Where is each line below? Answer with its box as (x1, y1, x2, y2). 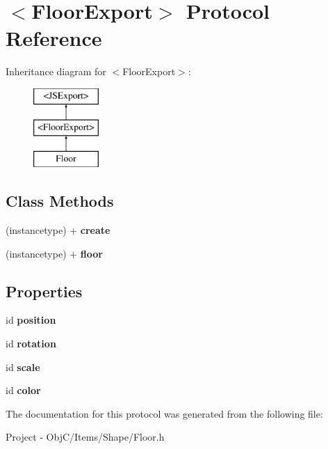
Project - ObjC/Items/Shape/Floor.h (6, 430, 165, 444)
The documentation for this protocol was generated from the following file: (6, 406, 323, 420)
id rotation (6, 336, 56, 351)
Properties (6, 280, 83, 301)
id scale (6, 359, 40, 374)
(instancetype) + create (6, 223, 110, 237)
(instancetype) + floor (6, 246, 103, 260)
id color (6, 383, 41, 397)
